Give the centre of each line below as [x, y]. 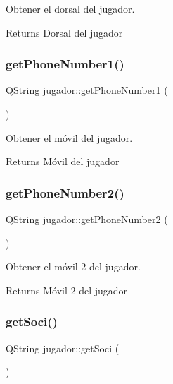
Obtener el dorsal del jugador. [70, 8]
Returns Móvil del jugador [63, 161]
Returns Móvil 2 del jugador [67, 290]
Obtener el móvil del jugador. [69, 137]
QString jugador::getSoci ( [63, 348]
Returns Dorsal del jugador [64, 32]
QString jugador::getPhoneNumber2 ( [87, 219]
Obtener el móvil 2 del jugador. [73, 266]
